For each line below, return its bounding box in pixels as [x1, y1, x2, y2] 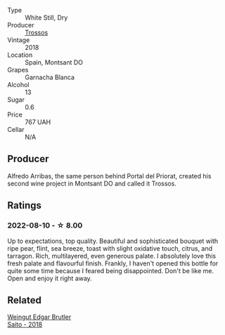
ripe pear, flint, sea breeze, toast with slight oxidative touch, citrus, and [7, 244, 213, 252]
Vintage [7, 36, 30, 44]
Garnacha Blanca [25, 73, 75, 81]
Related [7, 294, 42, 306]
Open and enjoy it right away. [7, 274, 93, 282]
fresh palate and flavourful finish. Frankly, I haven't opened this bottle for [7, 259, 219, 268]
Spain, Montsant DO [25, 58, 83, 66]
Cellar [7, 126, 25, 133]
